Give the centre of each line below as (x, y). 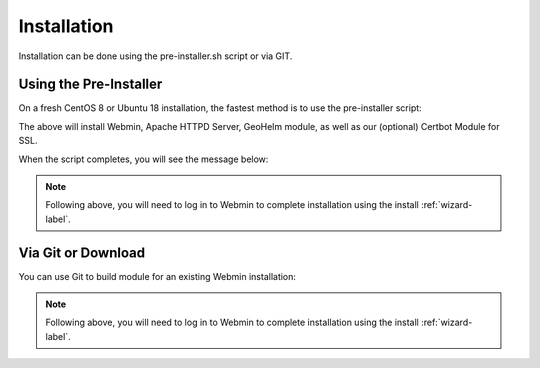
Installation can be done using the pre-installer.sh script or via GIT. (155, 56)
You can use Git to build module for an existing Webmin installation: (157, 276)
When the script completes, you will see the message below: (143, 159)
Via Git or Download (81, 252)
